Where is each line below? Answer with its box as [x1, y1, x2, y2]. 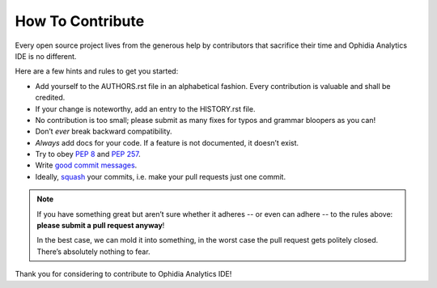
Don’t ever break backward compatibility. [35, 126, 173, 137]
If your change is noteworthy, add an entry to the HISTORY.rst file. [35, 104, 256, 113]
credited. [35, 93, 66, 103]
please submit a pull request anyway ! [36, 221, 165, 231]
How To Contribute [15, 12, 145, 30]
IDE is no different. [15, 51, 77, 61]
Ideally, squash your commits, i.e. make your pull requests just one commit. [35, 172, 286, 181]
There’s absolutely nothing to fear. [36, 247, 151, 256]
